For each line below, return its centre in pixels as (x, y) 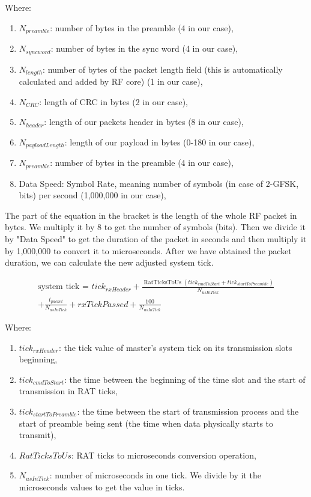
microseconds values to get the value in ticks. (102, 487)
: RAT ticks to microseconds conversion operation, (164, 455)
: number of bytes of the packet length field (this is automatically (163, 69)
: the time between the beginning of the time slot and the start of (185, 379)
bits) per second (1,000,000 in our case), (92, 195)
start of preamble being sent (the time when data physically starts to (146, 423)
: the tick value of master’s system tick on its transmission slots (175, 347)
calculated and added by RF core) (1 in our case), (111, 81)
